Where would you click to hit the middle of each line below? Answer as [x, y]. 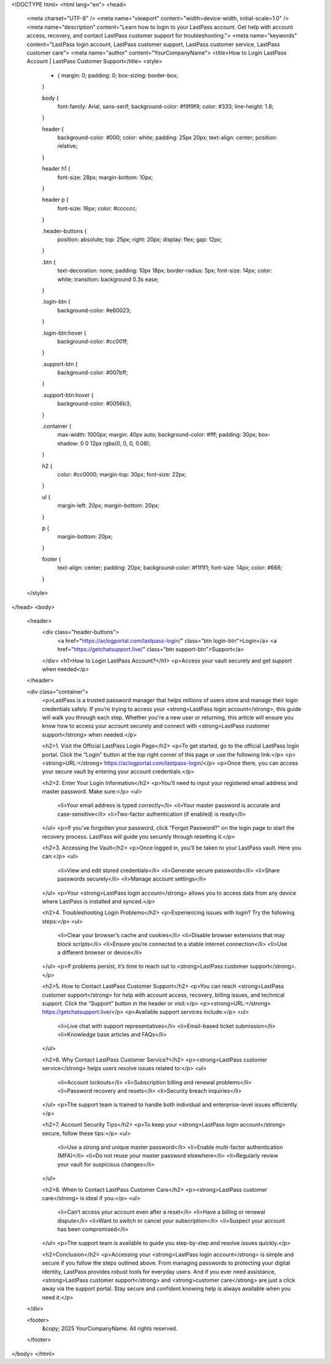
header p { [55, 200]
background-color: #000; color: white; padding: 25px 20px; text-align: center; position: [167, 137]
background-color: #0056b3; [94, 404]
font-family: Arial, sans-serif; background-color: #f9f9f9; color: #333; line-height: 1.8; [165, 106]
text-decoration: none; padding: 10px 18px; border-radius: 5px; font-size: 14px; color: [165, 270]
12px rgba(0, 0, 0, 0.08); [120, 443]
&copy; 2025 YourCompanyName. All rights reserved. [110, 1328]
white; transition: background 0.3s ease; [108, 279]
